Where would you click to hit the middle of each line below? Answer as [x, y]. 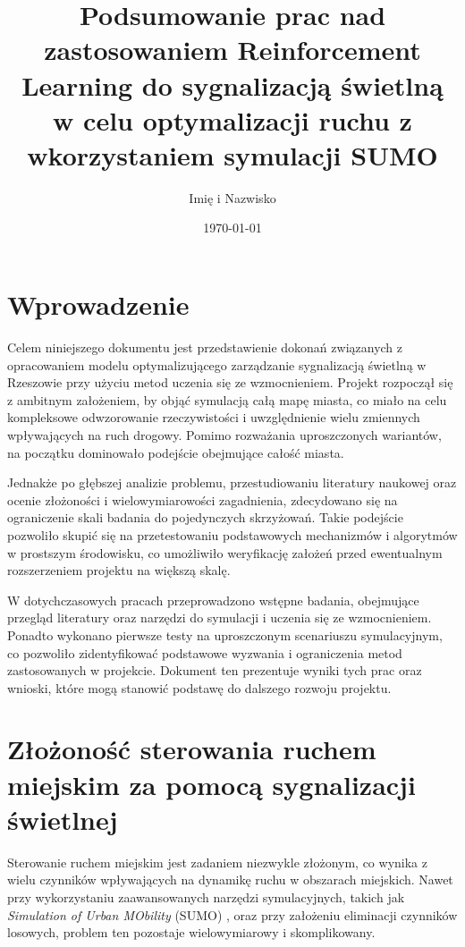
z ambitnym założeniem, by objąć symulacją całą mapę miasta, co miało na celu [227, 399]
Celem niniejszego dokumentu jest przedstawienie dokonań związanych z [205, 347]
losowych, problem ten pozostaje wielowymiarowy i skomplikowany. [191, 932]
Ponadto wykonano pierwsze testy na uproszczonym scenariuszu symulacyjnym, [225, 634]
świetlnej [63, 819]
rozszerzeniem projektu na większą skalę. [119, 570]
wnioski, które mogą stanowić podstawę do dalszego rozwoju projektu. [199, 687]
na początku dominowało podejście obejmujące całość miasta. [176, 452]
